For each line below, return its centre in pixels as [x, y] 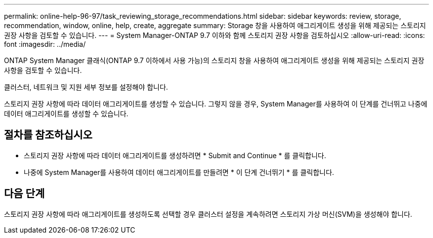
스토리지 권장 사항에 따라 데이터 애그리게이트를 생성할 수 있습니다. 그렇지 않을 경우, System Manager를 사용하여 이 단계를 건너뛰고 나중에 [216, 104]
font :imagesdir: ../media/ [45, 44]
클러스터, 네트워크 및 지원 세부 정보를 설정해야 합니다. [86, 87]
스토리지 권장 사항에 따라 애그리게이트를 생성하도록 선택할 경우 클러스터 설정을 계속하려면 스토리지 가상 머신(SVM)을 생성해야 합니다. [208, 214]
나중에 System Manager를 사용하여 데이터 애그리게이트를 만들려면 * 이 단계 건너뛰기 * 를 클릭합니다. [179, 172]
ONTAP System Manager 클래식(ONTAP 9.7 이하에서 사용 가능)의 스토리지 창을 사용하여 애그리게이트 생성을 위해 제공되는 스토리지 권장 [214, 60]
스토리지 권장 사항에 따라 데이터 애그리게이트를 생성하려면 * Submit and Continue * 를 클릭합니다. [175, 155]
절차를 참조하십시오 [48, 135]
